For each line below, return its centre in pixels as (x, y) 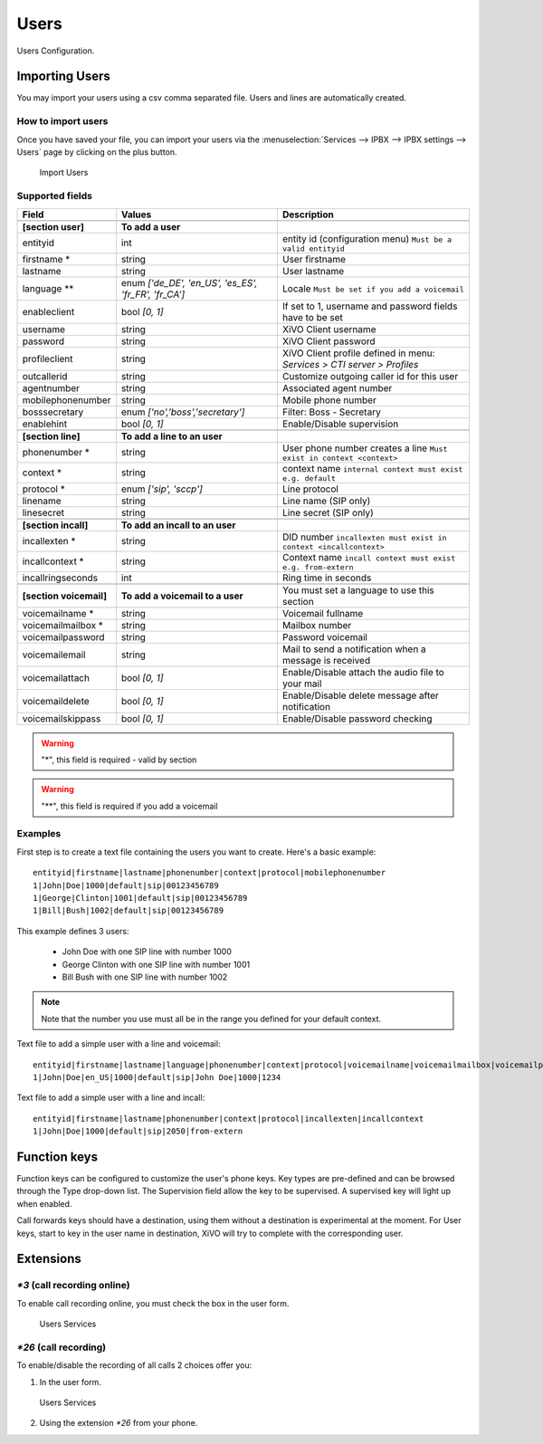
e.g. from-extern (318, 567)
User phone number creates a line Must (365, 448)
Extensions (49, 1259)
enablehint (45, 424)
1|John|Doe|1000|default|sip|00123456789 (126, 885)
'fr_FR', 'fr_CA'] (153, 294)
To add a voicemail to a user (182, 596)
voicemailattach (56, 677)
